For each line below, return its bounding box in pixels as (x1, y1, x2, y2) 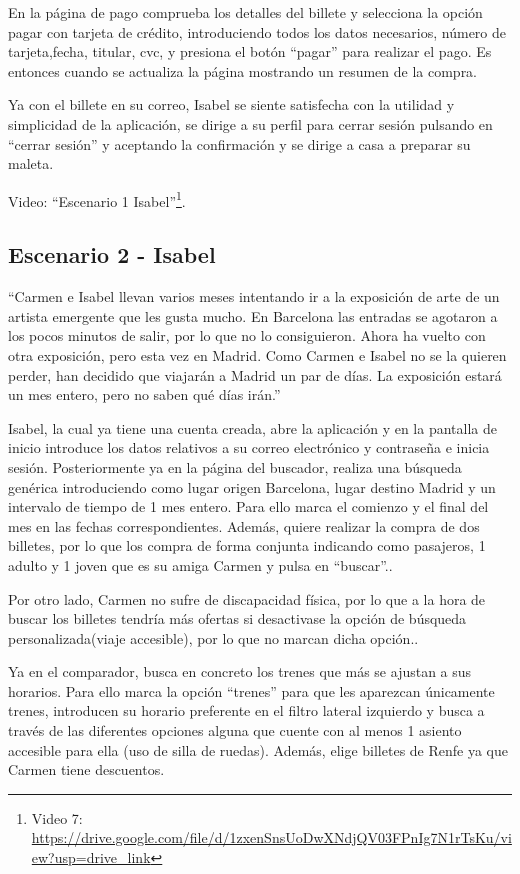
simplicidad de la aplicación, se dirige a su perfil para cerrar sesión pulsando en (8, 113, 493, 134)
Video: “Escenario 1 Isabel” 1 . (8, 187, 186, 211)
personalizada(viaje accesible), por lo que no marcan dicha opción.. (8, 627, 419, 648)
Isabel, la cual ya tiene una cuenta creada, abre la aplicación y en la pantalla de (8, 417, 497, 438)
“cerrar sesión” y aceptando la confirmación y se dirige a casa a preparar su (8, 133, 471, 154)
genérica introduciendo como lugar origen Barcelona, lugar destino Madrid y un (8, 476, 496, 497)
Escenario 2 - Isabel (8, 239, 216, 270)
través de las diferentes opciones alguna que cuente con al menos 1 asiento (8, 720, 462, 741)
